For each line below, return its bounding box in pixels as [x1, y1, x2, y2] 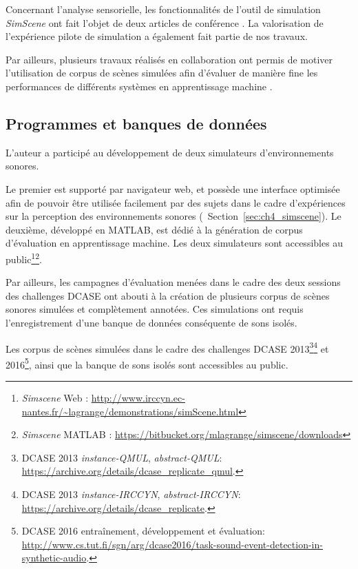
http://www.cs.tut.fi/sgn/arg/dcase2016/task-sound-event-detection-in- [21, 537, 323, 551]
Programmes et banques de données [6, 112, 267, 134]
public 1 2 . [6, 249, 42, 266]
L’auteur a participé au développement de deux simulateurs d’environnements [6, 145, 334, 159]
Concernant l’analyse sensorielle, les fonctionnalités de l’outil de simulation [6, 2, 321, 16]
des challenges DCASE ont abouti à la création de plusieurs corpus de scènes [6, 288, 330, 302]
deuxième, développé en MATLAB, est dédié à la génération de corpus [6, 222, 303, 236]
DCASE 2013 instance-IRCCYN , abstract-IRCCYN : [21, 487, 241, 501]
